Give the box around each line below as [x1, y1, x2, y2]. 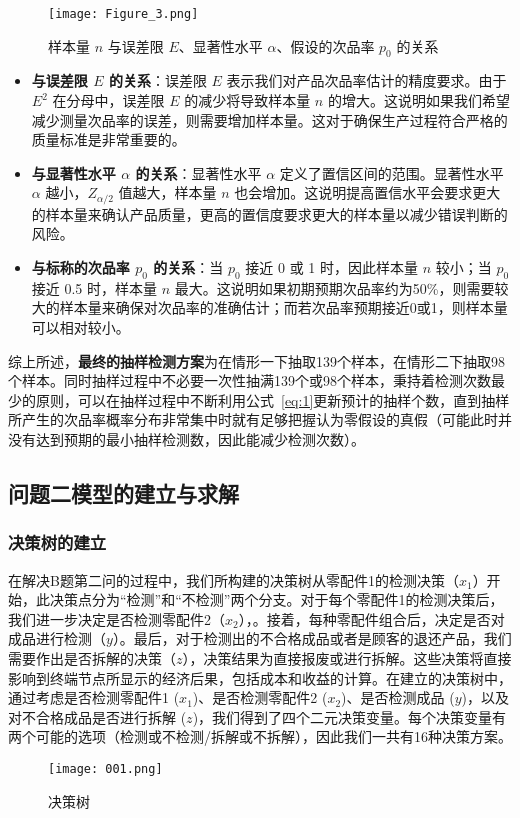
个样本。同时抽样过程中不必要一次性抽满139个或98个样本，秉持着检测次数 [8, 370, 491, 391]
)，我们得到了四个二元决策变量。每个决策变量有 [192, 706, 507, 727]
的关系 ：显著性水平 [135, 162, 262, 183]
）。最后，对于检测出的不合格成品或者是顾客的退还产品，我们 [112, 628, 512, 649]
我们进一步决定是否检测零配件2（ [8, 608, 225, 629]
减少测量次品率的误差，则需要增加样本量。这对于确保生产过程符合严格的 [31, 109, 508, 130]
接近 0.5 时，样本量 [31, 277, 158, 298]
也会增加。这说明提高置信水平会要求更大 [234, 182, 501, 203]
